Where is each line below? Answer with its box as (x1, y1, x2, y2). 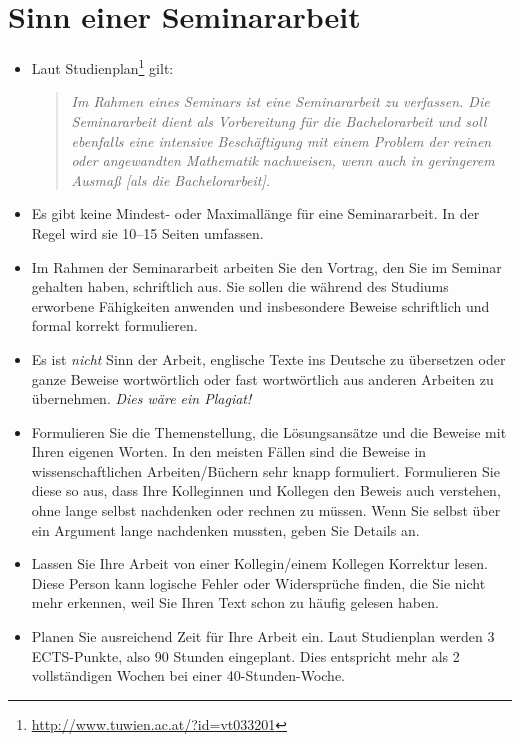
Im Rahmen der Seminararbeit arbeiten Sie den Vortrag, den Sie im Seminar (31, 256, 502, 277)
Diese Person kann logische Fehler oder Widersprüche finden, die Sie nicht (31, 572, 486, 593)
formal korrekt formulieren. (31, 315, 198, 336)
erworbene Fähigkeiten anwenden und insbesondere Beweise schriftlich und (31, 295, 490, 316)
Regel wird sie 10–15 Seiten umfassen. (31, 222, 264, 243)
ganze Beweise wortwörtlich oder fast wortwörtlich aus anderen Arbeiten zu (31, 368, 494, 389)
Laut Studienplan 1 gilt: (31, 55, 174, 78)
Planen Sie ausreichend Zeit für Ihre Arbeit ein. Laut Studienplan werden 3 (31, 626, 495, 647)
